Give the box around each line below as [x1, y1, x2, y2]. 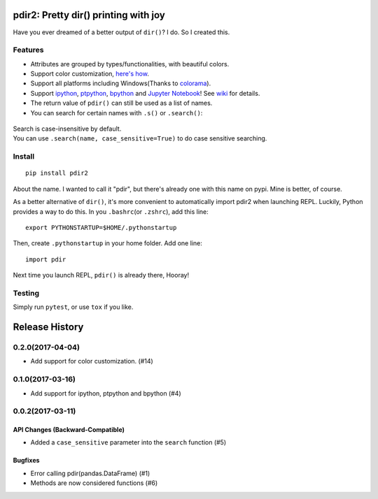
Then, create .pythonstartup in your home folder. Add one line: [13, 239, 202, 247]
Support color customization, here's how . [30, 70, 150, 78]
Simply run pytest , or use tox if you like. [13, 303, 134, 311]
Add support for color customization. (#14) [30, 357, 153, 366]
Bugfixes [13, 456, 40, 465]
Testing [13, 288, 40, 298]
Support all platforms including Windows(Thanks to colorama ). [30, 79, 211, 87]
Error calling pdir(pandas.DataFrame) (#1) [30, 469, 150, 477]
